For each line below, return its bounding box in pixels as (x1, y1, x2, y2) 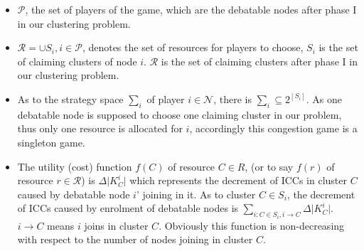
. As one (306, 91, 342, 106)
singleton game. (17, 134, 85, 149)
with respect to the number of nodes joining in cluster (17, 232, 253, 247)
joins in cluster (84, 218, 149, 233)
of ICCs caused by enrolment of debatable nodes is (17, 201, 239, 215)
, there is (213, 91, 252, 106)
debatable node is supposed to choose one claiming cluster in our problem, (17, 107, 342, 122)
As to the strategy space (17, 91, 124, 106)
